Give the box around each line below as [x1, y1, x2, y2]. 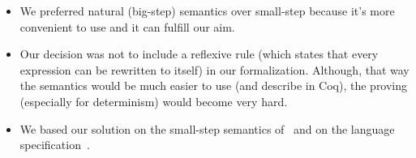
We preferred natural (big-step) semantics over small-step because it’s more [19, 2, 395, 19]
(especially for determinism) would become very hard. [19, 92, 288, 109]
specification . [19, 136, 90, 153]
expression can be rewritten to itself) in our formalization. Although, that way [19, 61, 410, 78]
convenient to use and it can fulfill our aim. [19, 18, 235, 35]
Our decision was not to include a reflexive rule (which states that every [19, 45, 379, 62]
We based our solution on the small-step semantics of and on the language [19, 120, 395, 137]
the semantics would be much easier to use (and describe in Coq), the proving [19, 77, 408, 94]
